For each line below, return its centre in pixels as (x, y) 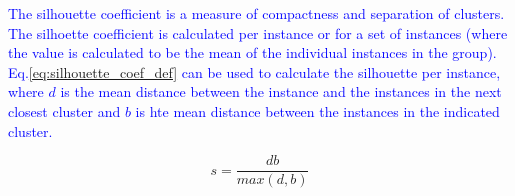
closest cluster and (64, 110)
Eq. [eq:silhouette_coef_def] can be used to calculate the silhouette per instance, (254, 71)
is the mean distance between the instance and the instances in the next (281, 91)
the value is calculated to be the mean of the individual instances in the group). (252, 52)
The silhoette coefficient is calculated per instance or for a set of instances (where (258, 32)
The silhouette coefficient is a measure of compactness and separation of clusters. (256, 13)
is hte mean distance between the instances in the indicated (317, 110)
